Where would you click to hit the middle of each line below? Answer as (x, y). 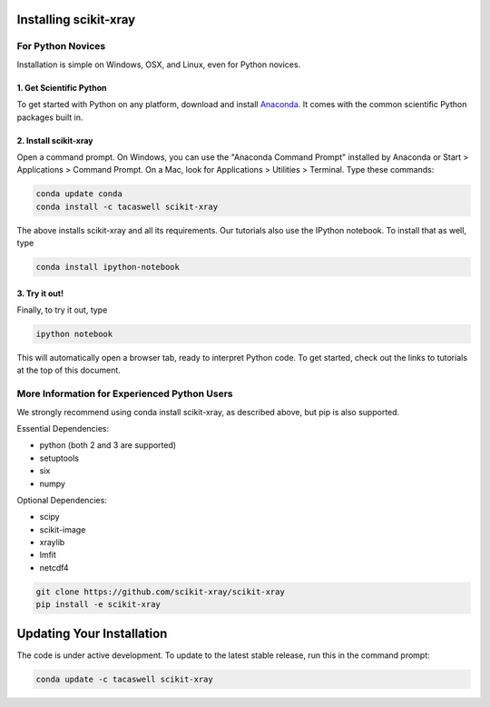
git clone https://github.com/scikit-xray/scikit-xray (160, 592)
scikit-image (63, 529)
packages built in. (50, 117)
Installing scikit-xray (76, 20)
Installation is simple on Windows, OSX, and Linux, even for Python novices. (159, 65)
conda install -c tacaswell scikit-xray (127, 206)
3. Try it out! (40, 293)
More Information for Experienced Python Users (125, 393)
